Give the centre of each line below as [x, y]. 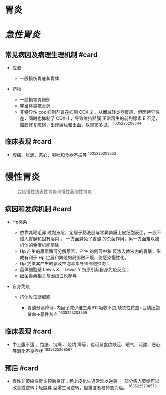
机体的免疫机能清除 [40, 245]
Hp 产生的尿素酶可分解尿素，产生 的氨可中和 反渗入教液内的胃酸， [88, 251]
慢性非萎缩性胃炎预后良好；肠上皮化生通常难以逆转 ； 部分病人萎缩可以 [86, 381]
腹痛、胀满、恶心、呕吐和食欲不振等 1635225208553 [64, 154]
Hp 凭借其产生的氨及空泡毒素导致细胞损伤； [65, 263]
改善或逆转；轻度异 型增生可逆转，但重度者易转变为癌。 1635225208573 [84, 387]
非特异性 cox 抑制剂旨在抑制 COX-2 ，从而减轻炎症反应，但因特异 [87, 112]
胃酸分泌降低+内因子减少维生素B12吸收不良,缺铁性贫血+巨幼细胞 [93, 308]
